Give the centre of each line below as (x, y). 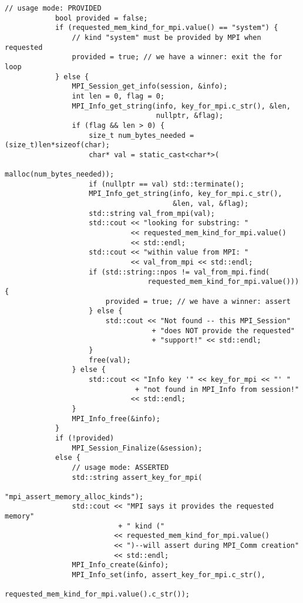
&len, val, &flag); (211, 204)
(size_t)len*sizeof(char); (57, 145)
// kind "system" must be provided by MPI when (166, 37)
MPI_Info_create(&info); (120, 565)
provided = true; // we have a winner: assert (198, 301)
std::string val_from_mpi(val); (152, 213)
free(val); (110, 360)
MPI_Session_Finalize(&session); (137, 448)
